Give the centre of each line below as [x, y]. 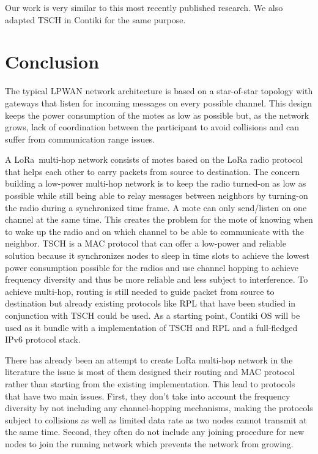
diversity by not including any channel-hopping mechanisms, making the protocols [159, 408]
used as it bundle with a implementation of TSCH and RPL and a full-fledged [151, 327]
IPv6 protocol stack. [43, 339]
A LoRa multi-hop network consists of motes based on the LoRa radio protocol [154, 159]
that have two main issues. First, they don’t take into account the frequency [148, 396]
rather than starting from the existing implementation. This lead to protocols [150, 383]
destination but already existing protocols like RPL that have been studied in [150, 303]
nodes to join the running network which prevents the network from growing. [149, 443]
